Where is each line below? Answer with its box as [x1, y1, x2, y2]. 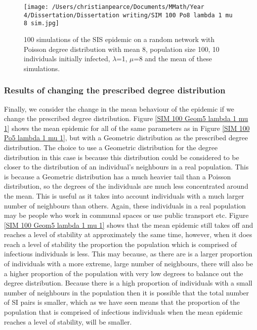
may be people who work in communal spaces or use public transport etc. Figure [4, 210, 249, 220]
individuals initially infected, [24, 53, 110, 64]
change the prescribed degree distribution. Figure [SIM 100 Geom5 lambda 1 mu [4, 113, 248, 124]
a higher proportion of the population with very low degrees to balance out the [4, 268, 243, 278]
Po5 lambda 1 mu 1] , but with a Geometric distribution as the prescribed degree [4, 132, 248, 143]
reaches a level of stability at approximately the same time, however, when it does [4, 229, 253, 240]
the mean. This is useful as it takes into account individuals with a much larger [4, 190, 244, 201]
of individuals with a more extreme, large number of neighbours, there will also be [4, 258, 253, 269]
